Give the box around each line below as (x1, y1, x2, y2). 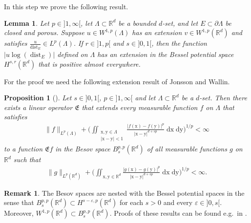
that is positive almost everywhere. (38, 58, 141, 69)
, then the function (151, 38, 207, 48)
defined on (57, 49, 88, 59)
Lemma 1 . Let (4, 18, 49, 28)
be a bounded (118, 18, 156, 28)
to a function (4, 144, 43, 154)
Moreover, (4, 208, 34, 218)
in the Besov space (55, 144, 110, 154)
